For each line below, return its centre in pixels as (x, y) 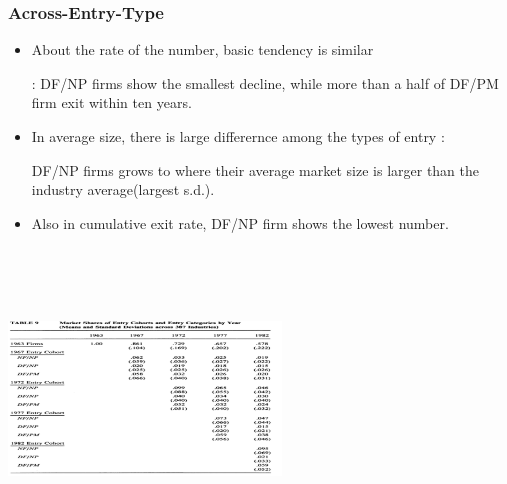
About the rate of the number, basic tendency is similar (202, 49)
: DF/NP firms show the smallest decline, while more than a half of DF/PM (265, 82)
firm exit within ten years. (111, 102)
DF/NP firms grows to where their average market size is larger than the (255, 169)
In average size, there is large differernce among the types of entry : (238, 136)
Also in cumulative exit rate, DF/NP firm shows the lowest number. (240, 222)
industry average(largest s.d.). (123, 189)
